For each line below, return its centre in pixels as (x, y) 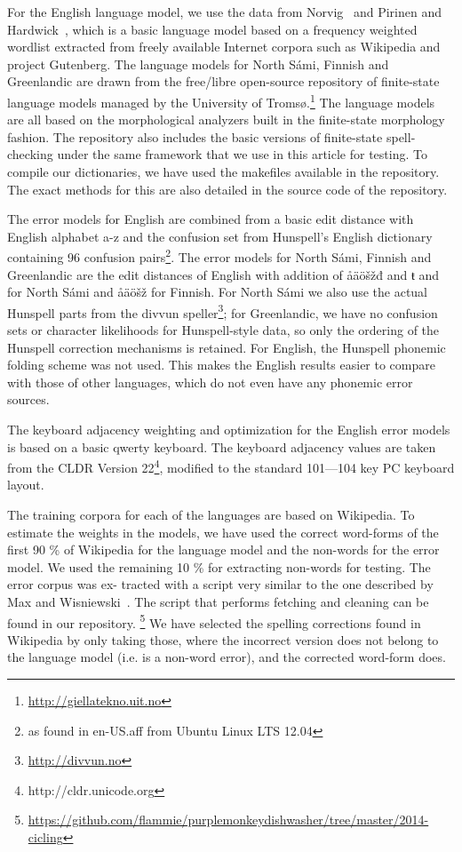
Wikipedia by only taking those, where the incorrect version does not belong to (223, 639)
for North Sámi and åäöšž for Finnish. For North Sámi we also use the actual (218, 292)
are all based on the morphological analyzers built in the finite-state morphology (226, 119)
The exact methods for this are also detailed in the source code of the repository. (227, 189)
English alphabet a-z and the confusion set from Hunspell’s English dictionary (220, 236)
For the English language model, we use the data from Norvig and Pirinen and (224, 12)
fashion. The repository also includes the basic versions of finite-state (195, 136)
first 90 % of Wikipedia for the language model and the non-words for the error (223, 549)
